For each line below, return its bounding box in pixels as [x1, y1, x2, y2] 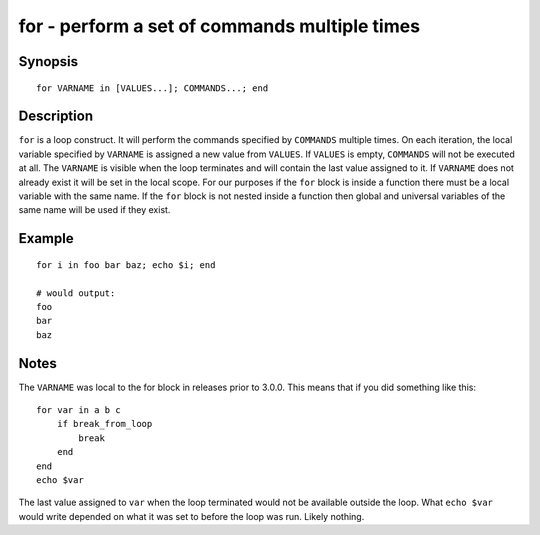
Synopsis [18, 53, 79, 70]
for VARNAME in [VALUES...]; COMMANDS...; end [36, 82, 269, 94]
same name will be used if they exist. [18, 204, 171, 216]
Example [18, 230, 74, 247]
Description [18, 108, 94, 125]
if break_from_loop [56, 418, 153, 430]
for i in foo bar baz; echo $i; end [36, 259, 216, 270]
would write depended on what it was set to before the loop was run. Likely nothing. [18, 510, 365, 522]
